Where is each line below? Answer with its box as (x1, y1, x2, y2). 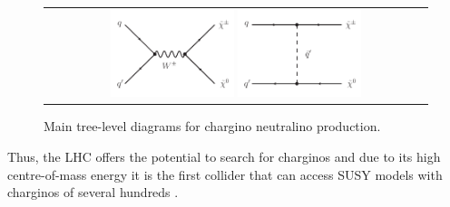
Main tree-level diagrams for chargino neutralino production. (44, 117, 381, 136)
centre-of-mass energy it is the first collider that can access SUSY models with (7, 165, 443, 183)
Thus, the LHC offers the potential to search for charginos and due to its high (7, 146, 441, 165)
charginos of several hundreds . (7, 183, 179, 202)
